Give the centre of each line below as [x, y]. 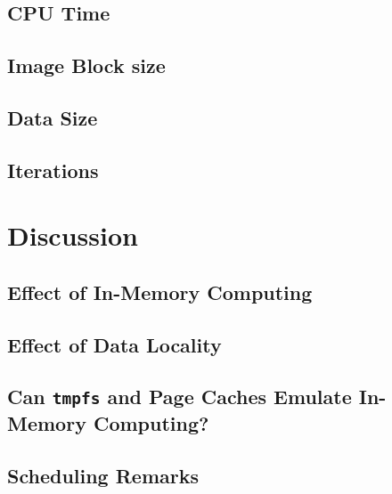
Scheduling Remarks [103, 476]
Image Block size [86, 65]
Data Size [53, 117]
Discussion [73, 235]
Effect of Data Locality [114, 344]
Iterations [53, 170]
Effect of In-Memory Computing [160, 292]
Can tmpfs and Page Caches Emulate [180, 397]
